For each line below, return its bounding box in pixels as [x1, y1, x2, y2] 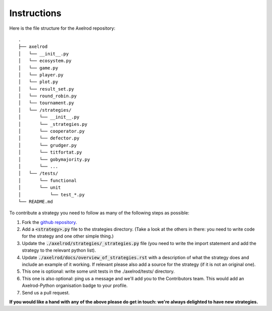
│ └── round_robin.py [18, 93, 77, 99]
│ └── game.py [18, 65, 58, 70]
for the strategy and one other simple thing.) [22, 233, 114, 239]
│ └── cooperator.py [18, 128, 85, 134]
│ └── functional [18, 178, 77, 183]
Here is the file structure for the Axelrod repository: [9, 25, 115, 31]
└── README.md [18, 199, 53, 204]
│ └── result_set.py [18, 86, 75, 92]
